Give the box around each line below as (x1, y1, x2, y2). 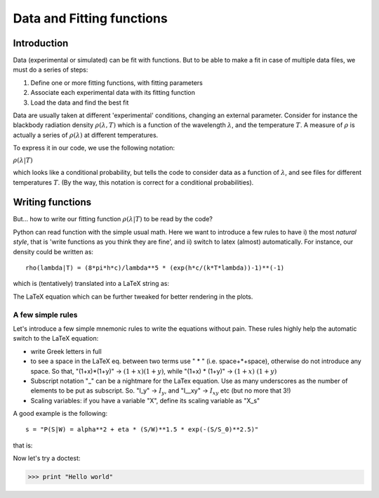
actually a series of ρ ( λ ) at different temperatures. (13, 131, 159, 139)
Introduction (13, 37, 69, 49)
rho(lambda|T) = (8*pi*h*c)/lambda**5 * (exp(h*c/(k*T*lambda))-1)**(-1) (25, 264, 285, 272)
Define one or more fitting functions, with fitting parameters (30, 78, 203, 87)
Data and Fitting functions (13, 11, 168, 26)
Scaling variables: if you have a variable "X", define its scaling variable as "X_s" (30, 396, 260, 405)
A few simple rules (13, 310, 78, 320)
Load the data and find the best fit (30, 98, 129, 107)
